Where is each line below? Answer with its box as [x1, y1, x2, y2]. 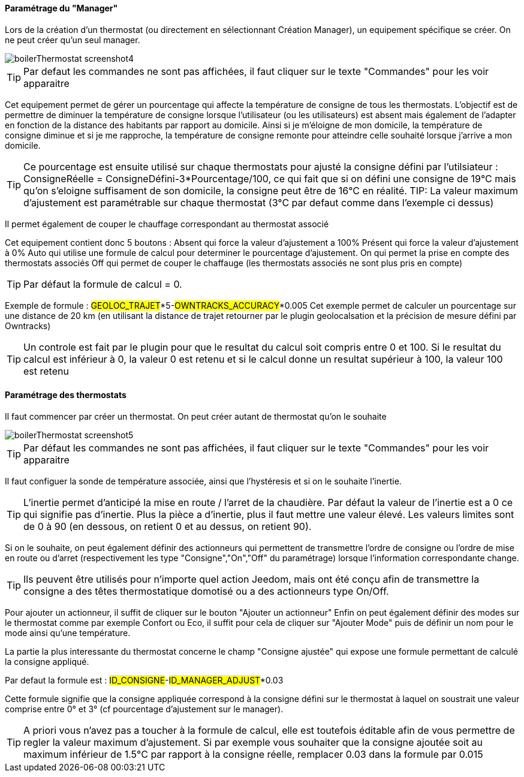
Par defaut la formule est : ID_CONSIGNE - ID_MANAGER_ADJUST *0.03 [5, 674, 284, 685]
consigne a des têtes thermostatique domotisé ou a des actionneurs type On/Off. [23, 585, 389, 597]
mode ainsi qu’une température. [5, 627, 131, 638]
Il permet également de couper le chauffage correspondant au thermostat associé [5, 218, 329, 229]
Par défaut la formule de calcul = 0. [23, 278, 182, 290]
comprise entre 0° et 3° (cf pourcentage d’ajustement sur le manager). [5, 703, 284, 714]
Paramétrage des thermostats [5, 390, 127, 400]
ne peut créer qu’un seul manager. [5, 34, 140, 45]
